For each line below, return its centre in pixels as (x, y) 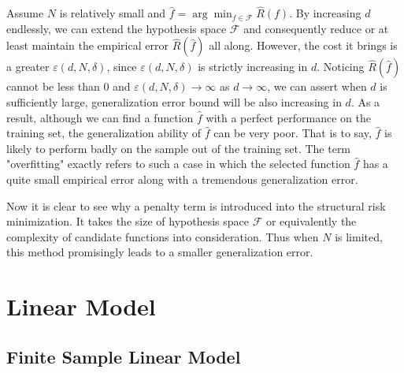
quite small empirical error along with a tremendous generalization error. (182, 179)
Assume (25, 13)
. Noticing (341, 67)
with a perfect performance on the (288, 117)
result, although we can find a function (100, 117)
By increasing (328, 13)
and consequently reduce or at (316, 28)
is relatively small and (113, 13)
